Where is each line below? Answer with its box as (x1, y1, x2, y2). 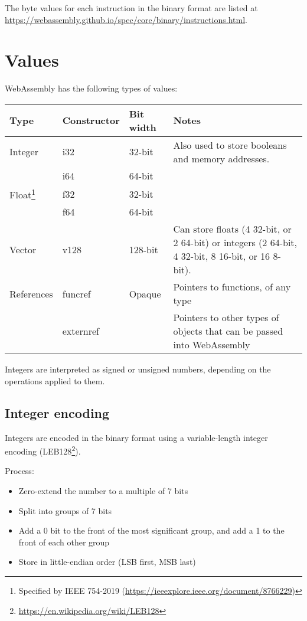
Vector (9, 242, 37, 256)
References (9, 286, 53, 300)
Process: (5, 465, 34, 477)
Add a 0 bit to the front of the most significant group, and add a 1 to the (18, 524, 285, 537)
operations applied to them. (5, 374, 105, 387)
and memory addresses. (173, 151, 270, 165)
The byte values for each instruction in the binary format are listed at (5, 2, 258, 14)
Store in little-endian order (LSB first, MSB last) (18, 555, 196, 568)
